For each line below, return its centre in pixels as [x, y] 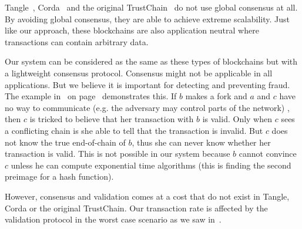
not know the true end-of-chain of [65, 142]
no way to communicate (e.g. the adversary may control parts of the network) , [147, 107]
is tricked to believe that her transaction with [112, 119]
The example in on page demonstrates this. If [91, 96]
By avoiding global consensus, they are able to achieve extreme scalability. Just [147, 18]
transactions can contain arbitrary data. [77, 41]
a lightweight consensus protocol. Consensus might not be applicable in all [139, 73]
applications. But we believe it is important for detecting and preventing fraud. [147, 84]
